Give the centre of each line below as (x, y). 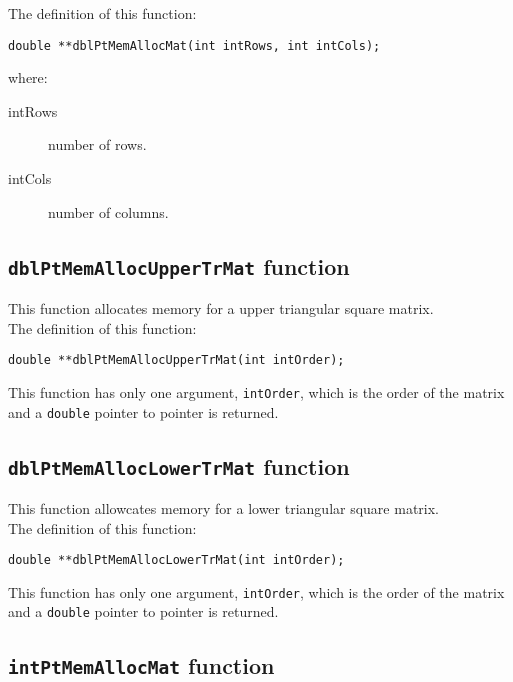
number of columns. (108, 211)
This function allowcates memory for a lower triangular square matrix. (224, 507)
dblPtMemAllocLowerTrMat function (179, 465)
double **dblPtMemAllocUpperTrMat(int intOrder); (176, 360)
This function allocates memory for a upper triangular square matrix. (221, 308)
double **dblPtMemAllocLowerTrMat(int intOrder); (176, 560)
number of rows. (97, 144)
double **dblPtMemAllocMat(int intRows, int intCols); (194, 45)
